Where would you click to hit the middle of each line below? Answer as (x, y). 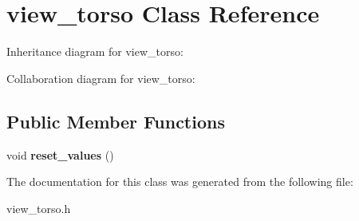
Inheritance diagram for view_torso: (95, 51)
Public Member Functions (116, 121)
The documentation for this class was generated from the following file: (180, 182)
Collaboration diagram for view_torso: (101, 78)
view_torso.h (39, 208)
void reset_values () (60, 154)
